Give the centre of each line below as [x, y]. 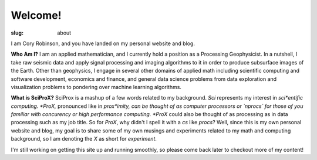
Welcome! [36, 15]
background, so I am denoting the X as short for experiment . [84, 139]
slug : [17, 33]
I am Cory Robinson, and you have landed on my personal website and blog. [103, 43]
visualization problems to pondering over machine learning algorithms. [96, 87]
